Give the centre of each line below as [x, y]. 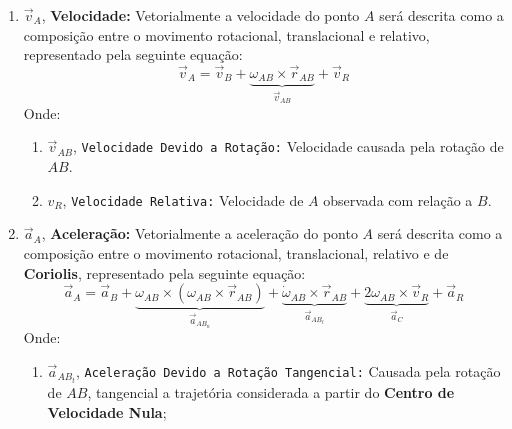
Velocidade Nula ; [107, 411]
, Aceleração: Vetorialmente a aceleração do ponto [199, 233]
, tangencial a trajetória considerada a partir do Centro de [271, 391]
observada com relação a [398, 199]
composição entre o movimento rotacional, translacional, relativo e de [236, 252]
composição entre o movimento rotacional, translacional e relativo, [226, 34]
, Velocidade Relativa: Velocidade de [183, 199]
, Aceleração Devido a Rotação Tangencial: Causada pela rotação [288, 370]
